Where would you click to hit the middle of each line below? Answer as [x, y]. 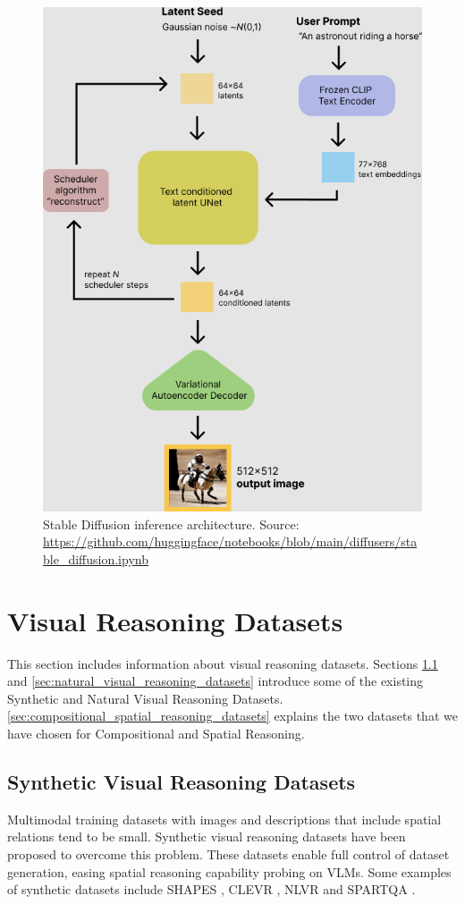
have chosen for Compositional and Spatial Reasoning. [156, 733]
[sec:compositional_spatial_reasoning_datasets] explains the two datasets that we [232, 716]
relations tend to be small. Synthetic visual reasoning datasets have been [207, 836]
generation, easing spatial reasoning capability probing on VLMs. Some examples [229, 871]
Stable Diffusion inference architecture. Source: [171, 524]
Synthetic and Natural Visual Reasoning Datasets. [145, 698]
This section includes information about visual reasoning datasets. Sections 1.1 [223, 663]
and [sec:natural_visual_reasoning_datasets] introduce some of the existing [216, 681]
